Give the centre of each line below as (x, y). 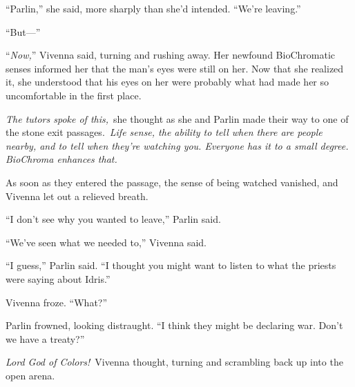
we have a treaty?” (45, 338)
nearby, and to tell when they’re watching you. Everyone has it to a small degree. (177, 145)
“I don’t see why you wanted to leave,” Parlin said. (113, 219)
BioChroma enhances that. (61, 159)
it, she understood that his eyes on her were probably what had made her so (167, 82)
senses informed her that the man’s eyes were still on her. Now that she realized (175, 68)
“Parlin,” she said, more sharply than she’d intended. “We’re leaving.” (153, 8)
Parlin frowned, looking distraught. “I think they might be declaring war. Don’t (174, 325)
